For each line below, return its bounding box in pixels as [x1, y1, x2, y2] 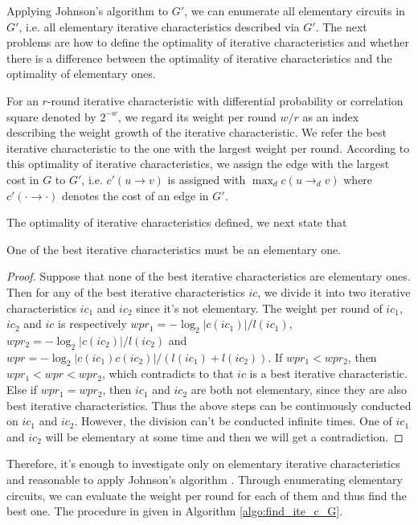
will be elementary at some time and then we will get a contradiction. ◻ [45, 428, 404, 445]
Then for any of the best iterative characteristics [6, 283, 245, 300]
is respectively [58, 315, 127, 332]
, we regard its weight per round [117, 108, 277, 125]
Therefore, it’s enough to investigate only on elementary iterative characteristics [6, 455, 400, 472]
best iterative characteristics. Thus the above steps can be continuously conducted [6, 396, 412, 413]
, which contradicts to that [101, 365, 234, 382]
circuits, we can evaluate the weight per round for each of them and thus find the [6, 486, 407, 503]
